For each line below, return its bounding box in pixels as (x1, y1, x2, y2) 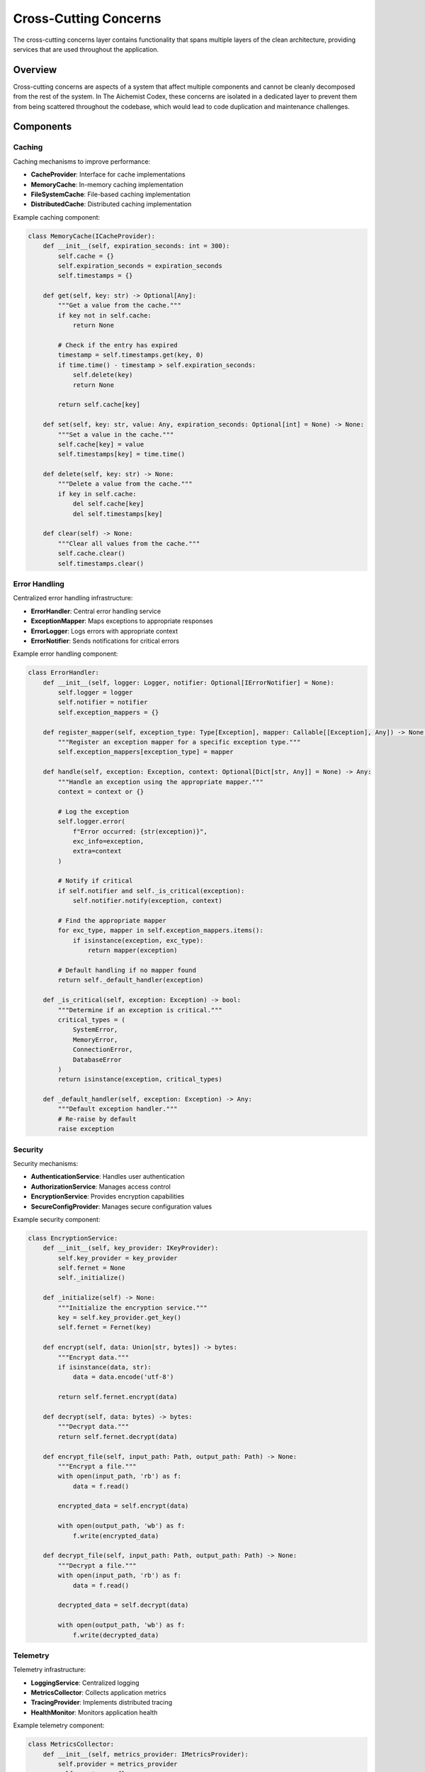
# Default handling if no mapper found (57, 966, 196, 974)
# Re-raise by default (57, 1115, 137, 1123)
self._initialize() (57, 1274, 125, 1282)
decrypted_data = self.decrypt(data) (57, 1601, 189, 1609)
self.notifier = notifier (57, 698, 148, 707)
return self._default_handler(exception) (57, 976, 204, 985)
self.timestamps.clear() (57, 559, 144, 567)
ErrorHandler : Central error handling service (30, 607, 161, 615)
